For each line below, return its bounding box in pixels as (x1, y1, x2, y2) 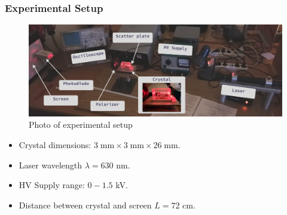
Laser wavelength (19, 158, 83, 171)
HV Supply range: (19, 179, 85, 191)
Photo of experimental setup (29, 118, 133, 131)
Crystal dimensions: (19, 139, 91, 151)
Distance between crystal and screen (19, 198, 152, 211)
